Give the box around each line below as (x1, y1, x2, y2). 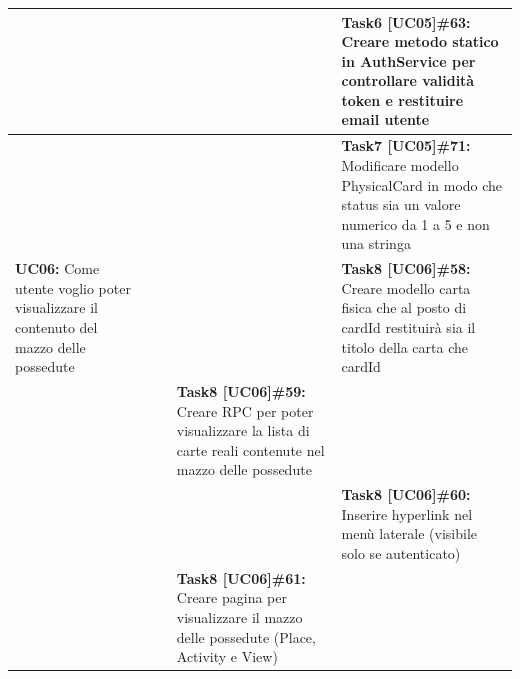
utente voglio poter (15, 277, 131, 298)
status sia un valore (341, 194, 461, 215)
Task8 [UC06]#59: (176, 380, 306, 401)
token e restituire (341, 89, 464, 110)
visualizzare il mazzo (176, 606, 303, 627)
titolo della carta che (341, 336, 468, 357)
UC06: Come (15, 258, 100, 279)
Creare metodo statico (341, 31, 499, 52)
